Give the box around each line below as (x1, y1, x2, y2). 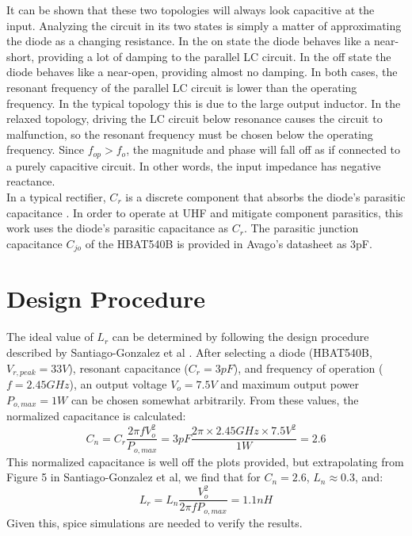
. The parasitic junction (243, 220, 359, 236)
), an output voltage (69, 375, 167, 392)
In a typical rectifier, (6, 188, 106, 205)
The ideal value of (6, 328, 93, 345)
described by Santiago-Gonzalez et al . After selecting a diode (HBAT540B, (6, 343, 372, 360)
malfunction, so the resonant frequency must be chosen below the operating (6, 125, 373, 142)
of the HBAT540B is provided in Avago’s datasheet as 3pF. (85, 235, 372, 251)
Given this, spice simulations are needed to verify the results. (6, 514, 303, 530)
